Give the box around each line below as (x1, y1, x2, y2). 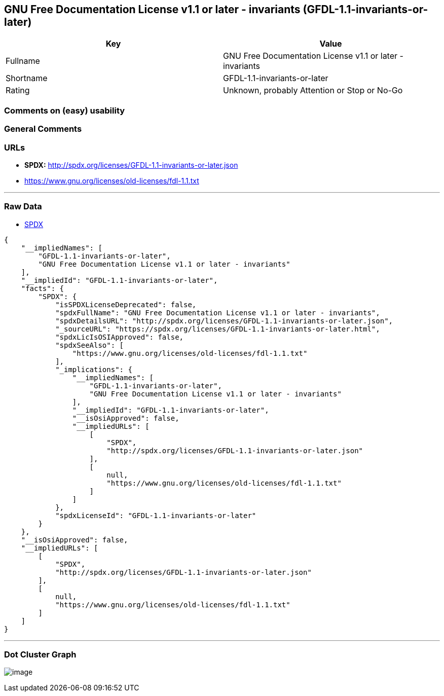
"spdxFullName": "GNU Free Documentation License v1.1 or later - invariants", (55, 308, 380, 317)
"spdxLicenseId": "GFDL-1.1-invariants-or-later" (55, 511, 256, 520)
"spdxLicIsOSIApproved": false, (55, 333, 184, 341)
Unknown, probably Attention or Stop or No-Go (223, 85, 403, 96)
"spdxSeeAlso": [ (55, 341, 124, 349)
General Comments (4, 124, 82, 134)
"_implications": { (55, 365, 132, 374)
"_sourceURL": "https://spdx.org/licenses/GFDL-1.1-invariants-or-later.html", (55, 324, 380, 333)
